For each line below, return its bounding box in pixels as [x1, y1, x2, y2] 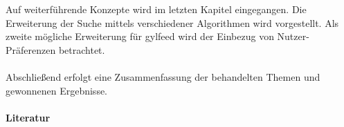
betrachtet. [58, 42, 105, 57]
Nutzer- [277, 29, 309, 43]
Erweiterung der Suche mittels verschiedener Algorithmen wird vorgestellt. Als [6, 15, 339, 30]
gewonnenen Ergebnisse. [6, 83, 107, 97]
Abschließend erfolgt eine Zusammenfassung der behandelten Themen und [6, 70, 320, 84]
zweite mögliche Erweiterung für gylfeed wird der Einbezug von [6, 29, 274, 43]
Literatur [6, 110, 51, 124]
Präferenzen [6, 42, 56, 57]
